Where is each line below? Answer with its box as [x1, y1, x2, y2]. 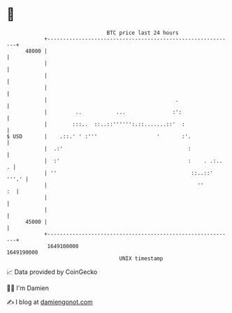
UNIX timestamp [119, 254, 164, 262]
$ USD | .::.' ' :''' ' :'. [6, 132, 191, 140]
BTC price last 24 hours [106, 29, 179, 36]
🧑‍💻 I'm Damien [6, 284, 50, 292]
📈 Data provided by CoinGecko [6, 268, 98, 276]
